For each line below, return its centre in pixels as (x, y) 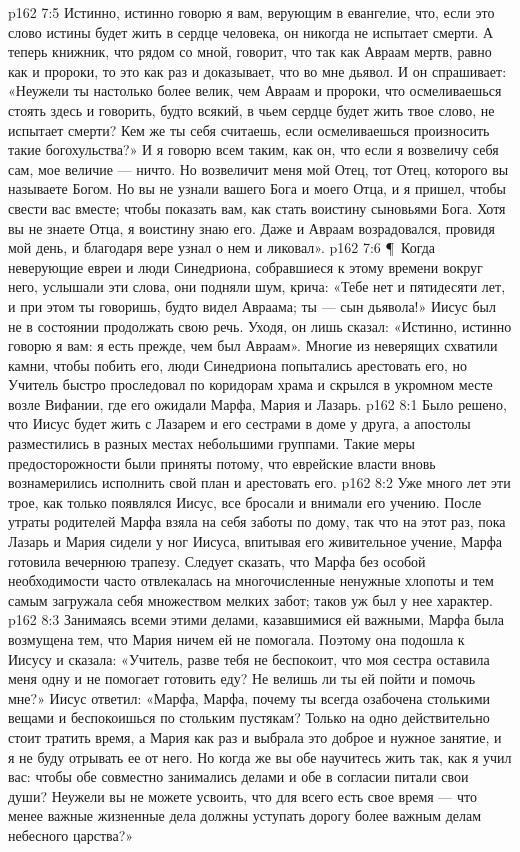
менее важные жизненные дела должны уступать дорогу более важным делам (245, 815)
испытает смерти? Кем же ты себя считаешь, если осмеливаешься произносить (249, 129)
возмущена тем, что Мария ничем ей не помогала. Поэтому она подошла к (236, 639)
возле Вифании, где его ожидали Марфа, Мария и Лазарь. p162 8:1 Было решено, (257, 403)
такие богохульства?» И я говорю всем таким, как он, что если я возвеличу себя (253, 149)
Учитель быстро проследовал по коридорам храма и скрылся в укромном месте (250, 384)
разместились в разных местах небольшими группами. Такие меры (211, 443)
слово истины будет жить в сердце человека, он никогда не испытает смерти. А (251, 31)
